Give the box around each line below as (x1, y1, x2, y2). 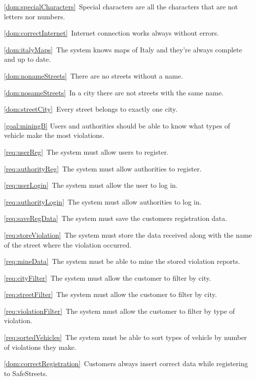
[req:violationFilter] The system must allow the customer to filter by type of (4, 305, 235, 316)
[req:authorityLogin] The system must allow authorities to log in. (4, 196, 202, 207)
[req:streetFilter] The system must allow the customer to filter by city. (4, 289, 217, 299)
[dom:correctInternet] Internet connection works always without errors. (4, 28, 219, 38)
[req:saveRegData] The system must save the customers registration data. (4, 213, 227, 223)
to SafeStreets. (4, 368, 48, 378)
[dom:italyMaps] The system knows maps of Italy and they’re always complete (4, 44, 242, 54)
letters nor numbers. (4, 11, 65, 21)
